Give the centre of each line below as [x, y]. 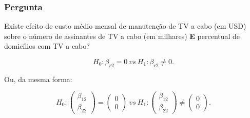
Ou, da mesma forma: [38, 79]
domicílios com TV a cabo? [47, 46]
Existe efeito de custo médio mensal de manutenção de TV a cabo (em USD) [125, 26]
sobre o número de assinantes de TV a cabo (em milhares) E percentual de [122, 36]
